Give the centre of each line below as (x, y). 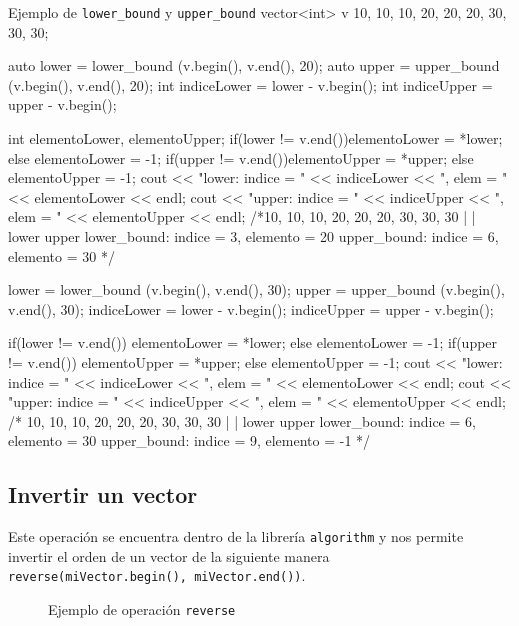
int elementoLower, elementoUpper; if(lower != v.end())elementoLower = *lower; (255, 138)
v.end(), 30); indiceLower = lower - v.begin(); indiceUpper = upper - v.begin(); (251, 308)
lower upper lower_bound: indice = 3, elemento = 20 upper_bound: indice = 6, (253, 236)
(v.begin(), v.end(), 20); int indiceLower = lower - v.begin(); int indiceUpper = (250, 84)
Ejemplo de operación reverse (142, 609)
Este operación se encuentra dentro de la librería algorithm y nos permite (236, 536)
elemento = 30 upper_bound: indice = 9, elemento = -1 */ (189, 440)
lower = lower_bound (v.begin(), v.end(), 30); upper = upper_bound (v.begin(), (256, 289)
